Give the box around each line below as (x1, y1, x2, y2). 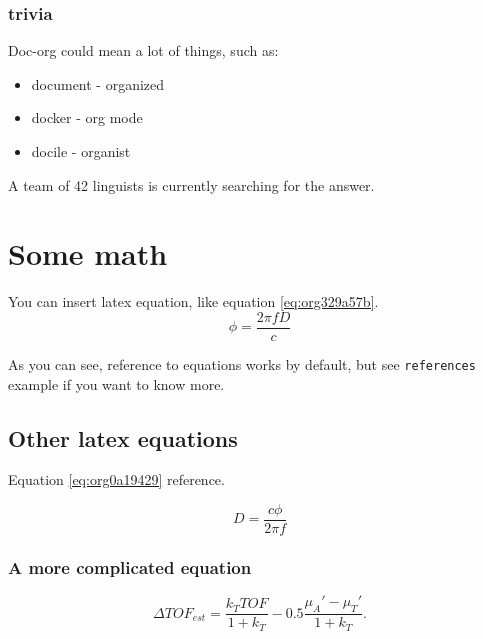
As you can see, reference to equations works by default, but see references (8, 353, 476, 374)
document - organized (31, 73, 165, 94)
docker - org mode (31, 107, 143, 128)
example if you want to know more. (8, 373, 225, 394)
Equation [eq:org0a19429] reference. (8, 469, 225, 490)
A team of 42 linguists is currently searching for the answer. (8, 174, 375, 195)
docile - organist (31, 141, 131, 161)
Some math (8, 233, 168, 274)
